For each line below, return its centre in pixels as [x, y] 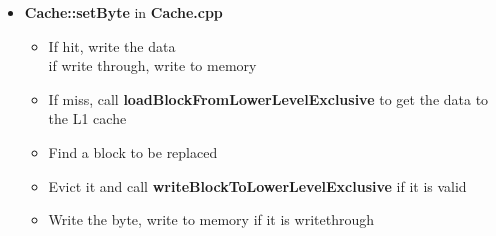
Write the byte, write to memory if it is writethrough [211, 219]
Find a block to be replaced [133, 151]
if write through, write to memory [152, 65]
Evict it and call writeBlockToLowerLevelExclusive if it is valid [257, 185]
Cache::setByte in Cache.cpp [123, 12]
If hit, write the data [112, 45]
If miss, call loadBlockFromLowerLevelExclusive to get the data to [268, 98]
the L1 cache [87, 118]
